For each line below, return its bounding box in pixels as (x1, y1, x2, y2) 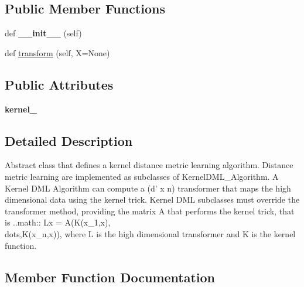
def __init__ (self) (5, 27, 82, 39)
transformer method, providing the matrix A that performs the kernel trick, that (5, 204, 295, 217)
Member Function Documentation (5, 268, 216, 286)
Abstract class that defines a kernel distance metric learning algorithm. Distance (5, 159, 293, 171)
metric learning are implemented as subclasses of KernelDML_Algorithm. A (5, 170, 279, 182)
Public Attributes (5, 75, 114, 93)
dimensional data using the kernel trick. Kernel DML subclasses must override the (5, 193, 300, 206)
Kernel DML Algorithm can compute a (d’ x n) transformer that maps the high (5, 182, 291, 194)
